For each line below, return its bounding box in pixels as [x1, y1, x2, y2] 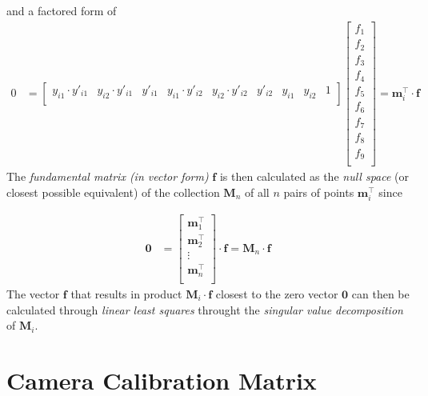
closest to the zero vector [215, 285, 338, 302]
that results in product [70, 285, 182, 302]
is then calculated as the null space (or [219, 168, 410, 185]
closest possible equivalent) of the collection [6, 183, 220, 200]
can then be [351, 285, 410, 302]
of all [244, 183, 270, 200]
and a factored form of [6, 2, 117, 18]
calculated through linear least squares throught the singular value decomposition [6, 301, 403, 318]
